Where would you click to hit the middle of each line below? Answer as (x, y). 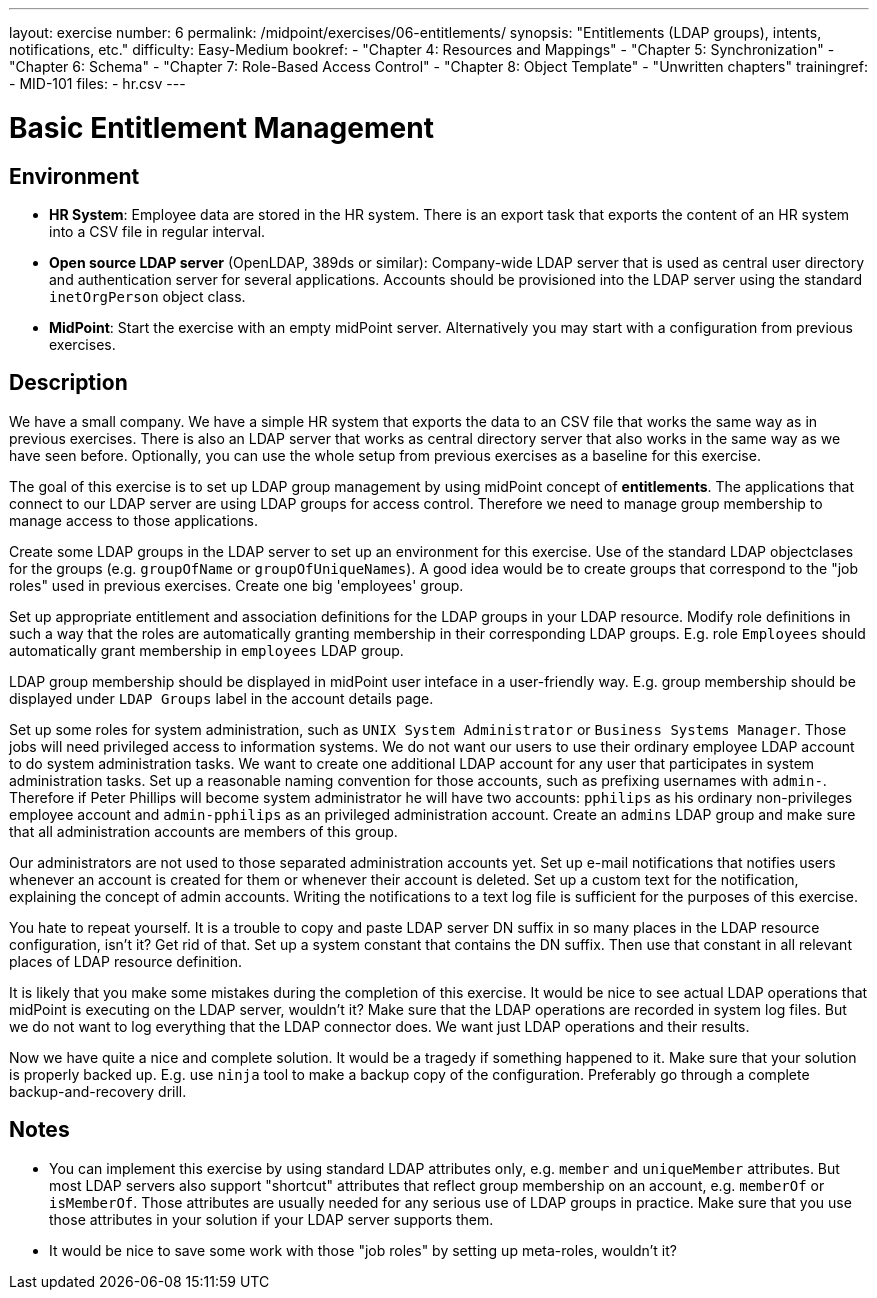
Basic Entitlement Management (221, 127)
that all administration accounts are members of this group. (203, 831)
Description (68, 383)
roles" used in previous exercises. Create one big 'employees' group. (236, 585)
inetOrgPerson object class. (147, 296)
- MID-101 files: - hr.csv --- (97, 83)
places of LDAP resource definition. (125, 961)
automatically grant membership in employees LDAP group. (206, 650)
